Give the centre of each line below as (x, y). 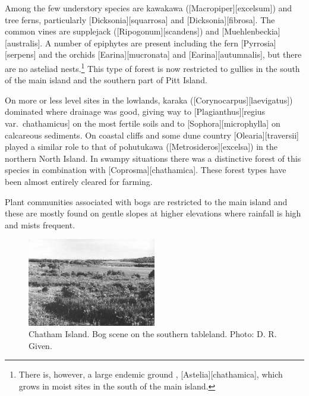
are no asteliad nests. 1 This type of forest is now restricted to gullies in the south (152, 67)
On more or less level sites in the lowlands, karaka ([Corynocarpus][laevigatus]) (149, 100)
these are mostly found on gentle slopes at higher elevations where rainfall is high (153, 213)
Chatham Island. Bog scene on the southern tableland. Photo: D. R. (153, 334)
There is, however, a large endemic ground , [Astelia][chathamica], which (151, 374)
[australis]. (24, 43)
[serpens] (21, 54)
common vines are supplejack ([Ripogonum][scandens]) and (112, 31)
